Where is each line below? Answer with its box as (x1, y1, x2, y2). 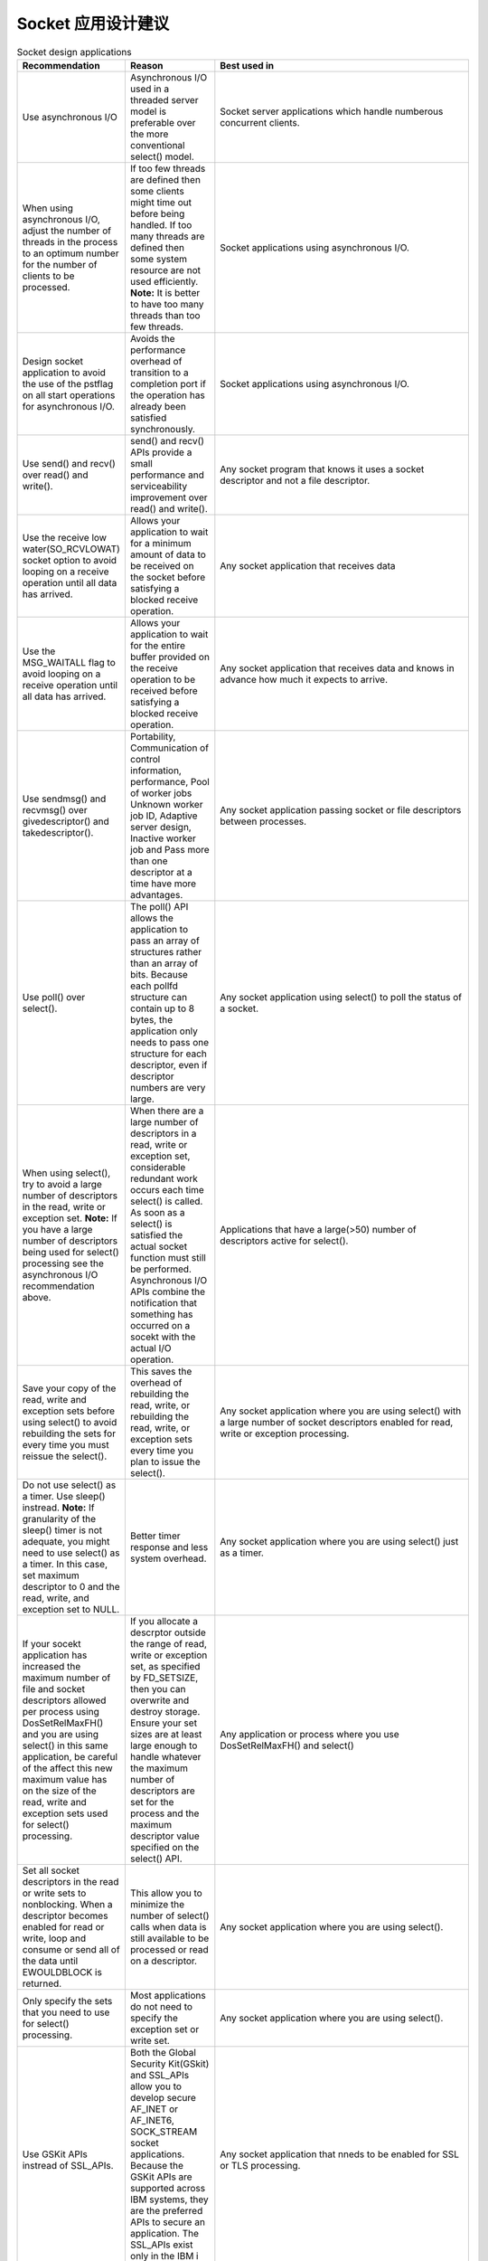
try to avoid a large (22, 1178, 103, 1190)
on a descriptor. (129, 1954, 198, 1967)
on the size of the (22, 1784, 97, 1797)
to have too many (129, 298, 204, 310)
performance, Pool (129, 775, 210, 788)
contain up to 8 (129, 1002, 194, 1015)
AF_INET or (129, 2103, 178, 2115)
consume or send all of (22, 1943, 121, 1955)
